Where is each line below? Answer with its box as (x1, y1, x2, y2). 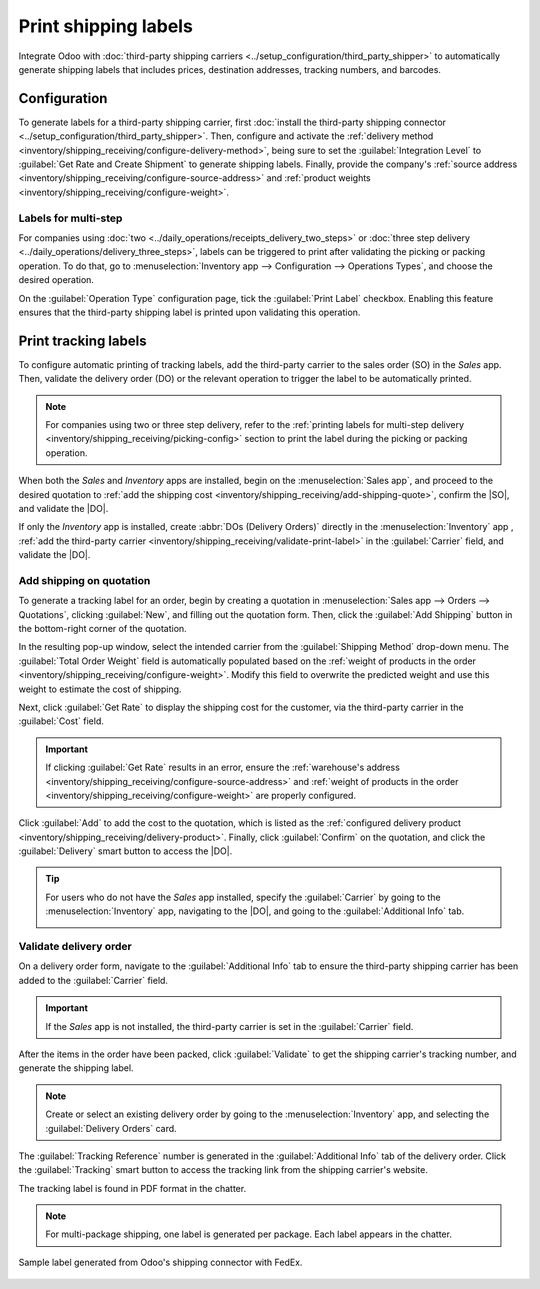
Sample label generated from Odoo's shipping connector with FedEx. (18, 1256, 303, 1268)
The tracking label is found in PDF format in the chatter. (18, 1182, 247, 1194)
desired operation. (18, 274, 95, 286)
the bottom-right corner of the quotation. (18, 623, 187, 635)
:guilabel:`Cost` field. (18, 715, 104, 727)
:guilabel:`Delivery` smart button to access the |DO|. (18, 845, 233, 857)
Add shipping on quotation (18, 573, 151, 587)
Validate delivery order (18, 940, 132, 954)
